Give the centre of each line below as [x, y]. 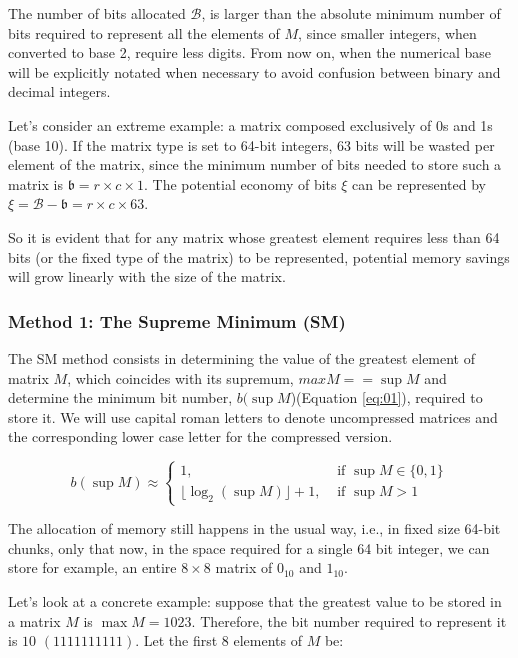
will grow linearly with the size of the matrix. [147, 276]
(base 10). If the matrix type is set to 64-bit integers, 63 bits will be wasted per [251, 144]
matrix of [244, 567]
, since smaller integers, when [387, 32]
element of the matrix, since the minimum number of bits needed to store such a [255, 164]
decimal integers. [59, 91]
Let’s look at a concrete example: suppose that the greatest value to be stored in [255, 601]
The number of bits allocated [97, 13]
